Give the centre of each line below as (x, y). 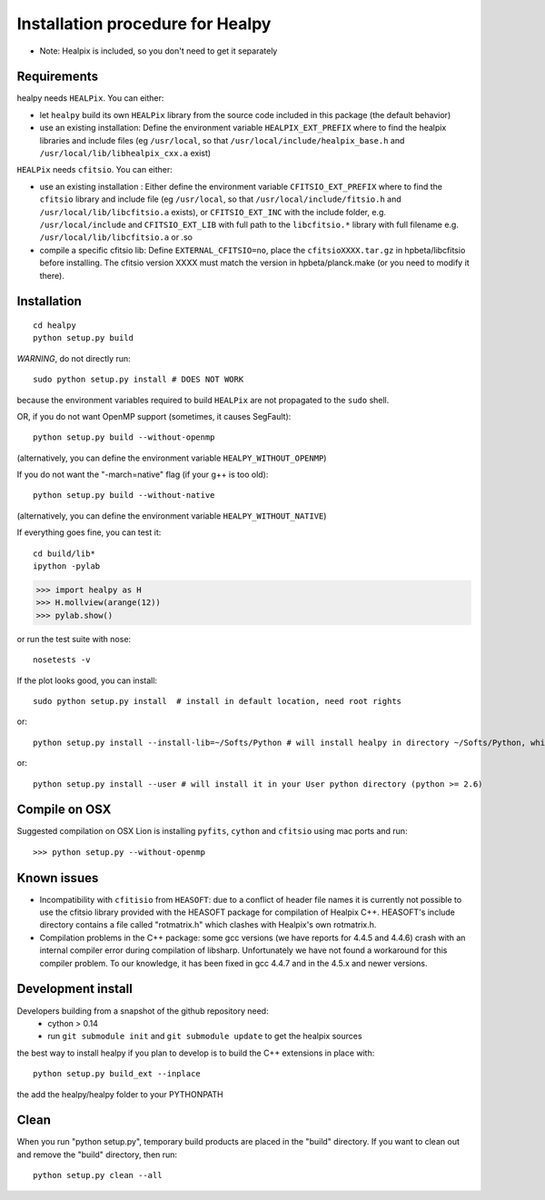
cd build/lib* (64, 553)
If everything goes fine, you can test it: (89, 532)
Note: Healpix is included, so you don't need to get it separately (159, 51)
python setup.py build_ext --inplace (117, 1074)
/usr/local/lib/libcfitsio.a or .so (116, 237)
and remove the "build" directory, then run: (97, 1155)
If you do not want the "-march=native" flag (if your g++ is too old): (143, 475)
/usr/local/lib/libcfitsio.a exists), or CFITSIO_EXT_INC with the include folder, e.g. (213, 212)
